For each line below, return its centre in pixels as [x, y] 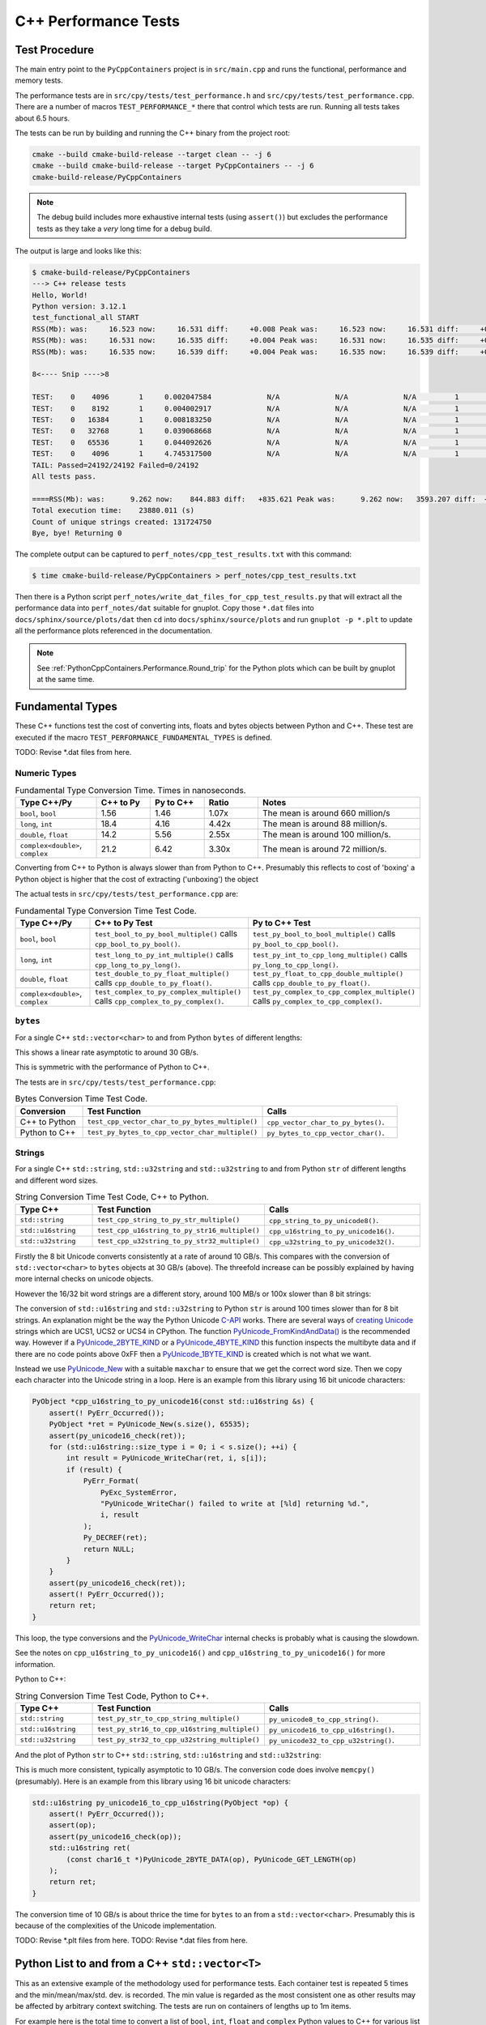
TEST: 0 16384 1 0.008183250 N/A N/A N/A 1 [245, 420]
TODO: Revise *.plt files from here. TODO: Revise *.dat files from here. [131, 1941]
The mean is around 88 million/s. [325, 824]
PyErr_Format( [111, 1481]
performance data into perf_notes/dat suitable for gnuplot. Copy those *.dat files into [165, 608]
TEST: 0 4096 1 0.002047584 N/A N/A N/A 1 [245, 397]
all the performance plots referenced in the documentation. [113, 631]
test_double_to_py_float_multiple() [162, 973]
